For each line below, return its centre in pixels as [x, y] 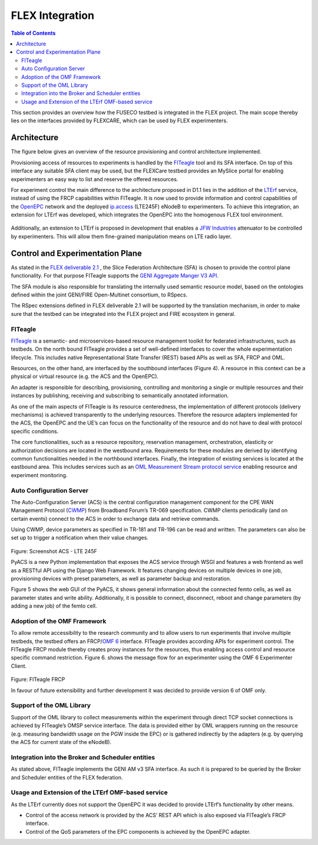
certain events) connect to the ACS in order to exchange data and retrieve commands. [115, 518]
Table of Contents [33, 33]
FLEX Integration [52, 15]
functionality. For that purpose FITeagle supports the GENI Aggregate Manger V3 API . [115, 276]
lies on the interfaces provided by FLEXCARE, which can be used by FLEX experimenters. [119, 120]
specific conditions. [35, 431]
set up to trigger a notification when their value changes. [79, 538]
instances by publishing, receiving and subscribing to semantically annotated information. [120, 396]
